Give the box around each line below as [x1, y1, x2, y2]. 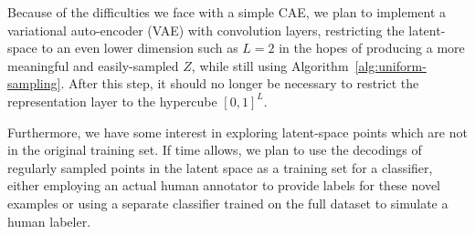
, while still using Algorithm [191, 56, 349, 75]
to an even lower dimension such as [41, 38, 238, 57]
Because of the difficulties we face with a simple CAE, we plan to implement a [7, 3, 447, 21]
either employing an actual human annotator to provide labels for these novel [7, 176, 440, 195]
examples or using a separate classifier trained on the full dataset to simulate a [7, 193, 449, 212]
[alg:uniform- [354, 56, 427, 75]
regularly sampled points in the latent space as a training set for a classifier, [7, 158, 433, 177]
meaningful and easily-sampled [7, 56, 179, 75]
